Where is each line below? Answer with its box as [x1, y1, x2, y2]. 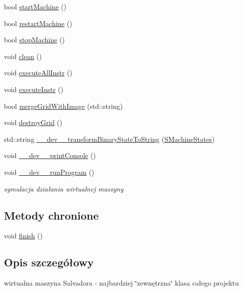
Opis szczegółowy [4, 255, 94, 270]
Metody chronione [4, 207, 99, 223]
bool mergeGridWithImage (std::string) [4, 100, 123, 111]
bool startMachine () [4, 1, 66, 11]
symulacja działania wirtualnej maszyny [4, 183, 123, 194]
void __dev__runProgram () [4, 166, 94, 177]
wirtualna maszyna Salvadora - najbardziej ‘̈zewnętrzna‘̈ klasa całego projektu [4, 278, 239, 288]
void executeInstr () [4, 84, 63, 94]
